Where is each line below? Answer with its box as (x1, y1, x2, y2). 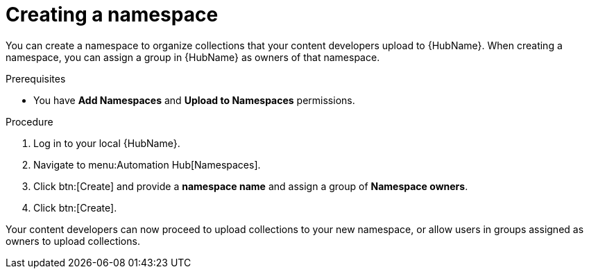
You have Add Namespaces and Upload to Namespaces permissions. (33, 94, 355, 106)
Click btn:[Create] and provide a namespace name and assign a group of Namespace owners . (33, 180, 468, 192)
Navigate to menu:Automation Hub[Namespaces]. (33, 158, 261, 171)
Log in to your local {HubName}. (33, 137, 180, 149)
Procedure (6, 115, 53, 128)
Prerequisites (6, 72, 66, 85)
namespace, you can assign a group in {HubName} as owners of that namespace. (6, 51, 380, 63)
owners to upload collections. (6, 234, 140, 247)
